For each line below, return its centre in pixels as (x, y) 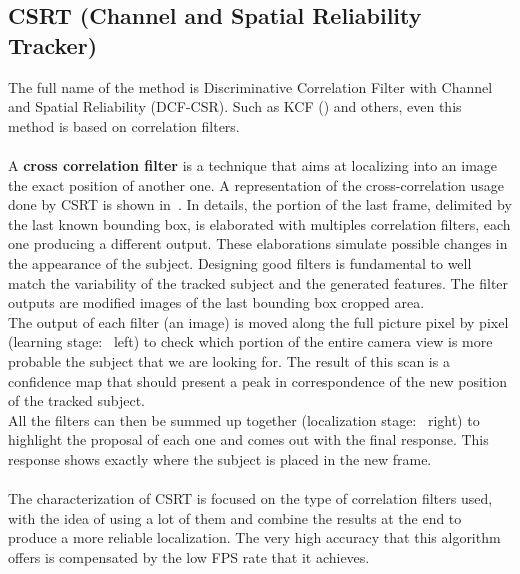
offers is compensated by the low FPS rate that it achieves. (189, 556)
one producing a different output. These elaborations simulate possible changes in (258, 243)
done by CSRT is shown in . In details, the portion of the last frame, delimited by (260, 204)
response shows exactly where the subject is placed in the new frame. (220, 458)
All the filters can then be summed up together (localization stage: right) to (244, 419)
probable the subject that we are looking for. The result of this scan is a (229, 360)
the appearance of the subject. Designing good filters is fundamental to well (240, 262)
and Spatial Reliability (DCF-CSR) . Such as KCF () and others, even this (235, 106)
